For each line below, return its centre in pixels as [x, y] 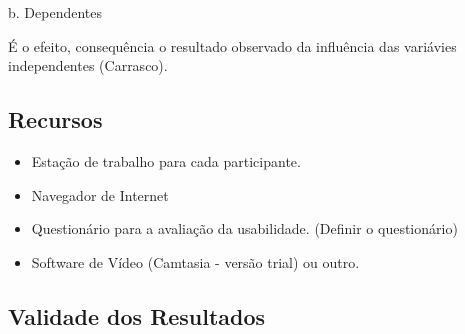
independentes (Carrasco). [88, 65]
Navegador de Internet [100, 194]
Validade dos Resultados [137, 315]
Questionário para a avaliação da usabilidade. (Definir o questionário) [244, 228]
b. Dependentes [55, 12]
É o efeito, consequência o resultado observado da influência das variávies [232, 45]
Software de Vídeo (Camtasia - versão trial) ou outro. [195, 261]
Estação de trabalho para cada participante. [166, 160]
